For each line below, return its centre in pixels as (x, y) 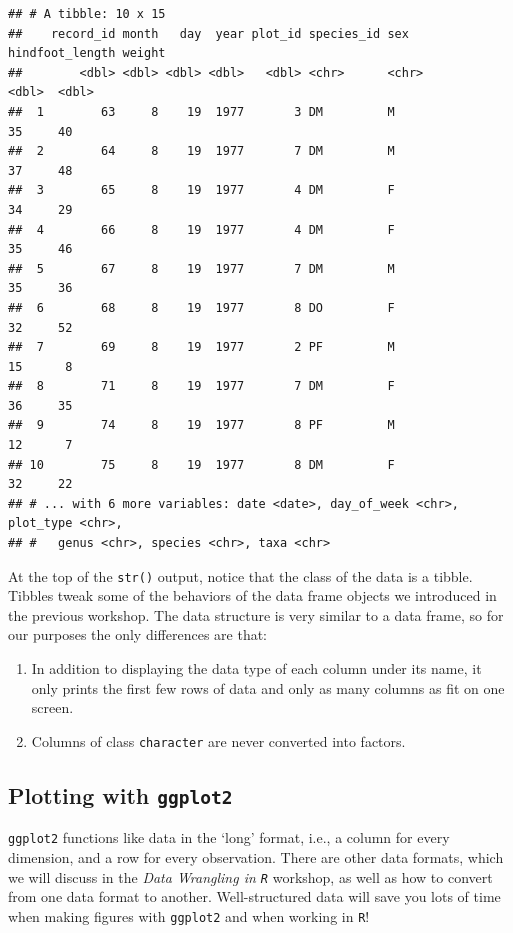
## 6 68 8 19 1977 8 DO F (201, 307)
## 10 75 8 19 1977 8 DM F (201, 464)
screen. (52, 707)
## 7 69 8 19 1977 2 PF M (201, 347)
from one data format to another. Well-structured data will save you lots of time (254, 896)
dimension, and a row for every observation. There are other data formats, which (256, 856)
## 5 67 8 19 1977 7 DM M (201, 268)
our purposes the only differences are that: (137, 634)
